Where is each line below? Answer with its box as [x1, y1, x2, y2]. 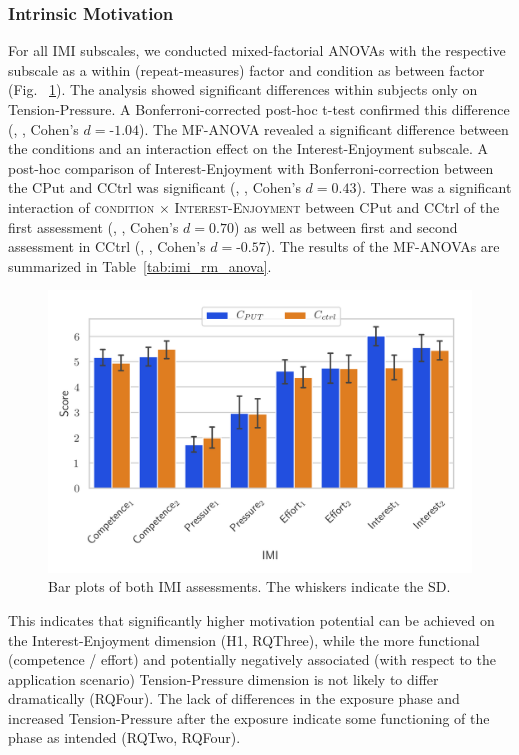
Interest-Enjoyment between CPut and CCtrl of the [174, 196, 500, 217]
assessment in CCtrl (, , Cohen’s [8, 236, 206, 257]
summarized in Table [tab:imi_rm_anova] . [8, 255, 272, 276]
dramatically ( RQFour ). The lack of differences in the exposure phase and [8, 688, 460, 709]
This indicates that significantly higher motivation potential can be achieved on [8, 609, 495, 630]
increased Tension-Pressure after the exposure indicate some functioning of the [8, 707, 490, 728]
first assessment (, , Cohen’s [8, 216, 179, 237]
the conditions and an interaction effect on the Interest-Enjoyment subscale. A [8, 138, 489, 159]
